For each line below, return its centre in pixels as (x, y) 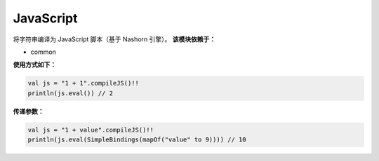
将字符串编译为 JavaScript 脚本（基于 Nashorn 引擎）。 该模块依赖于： (114, 39)
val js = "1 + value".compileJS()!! (91, 130)
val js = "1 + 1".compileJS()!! (84, 83)
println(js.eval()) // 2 (71, 93)
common (43, 52)
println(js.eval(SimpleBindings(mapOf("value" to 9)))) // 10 (137, 140)
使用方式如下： (34, 65)
